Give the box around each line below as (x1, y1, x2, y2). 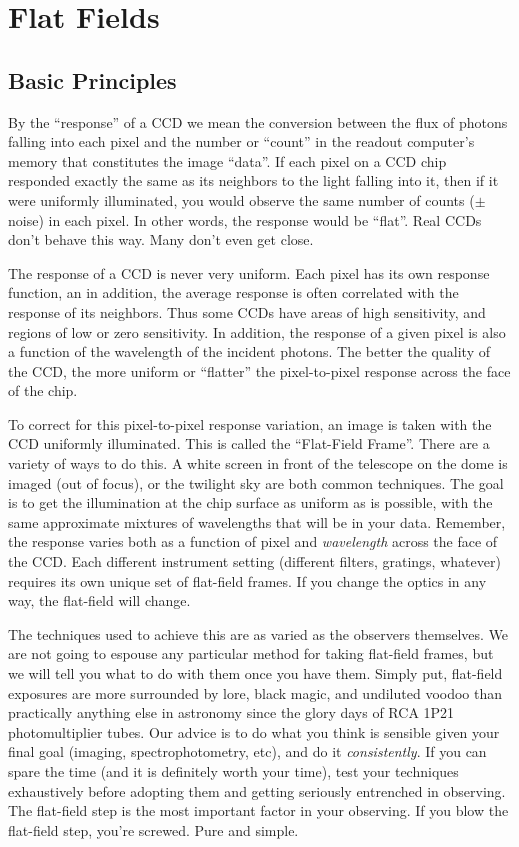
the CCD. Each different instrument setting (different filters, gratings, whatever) (8, 551, 501, 572)
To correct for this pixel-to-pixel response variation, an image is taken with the (8, 413, 492, 434)
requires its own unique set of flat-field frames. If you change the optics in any (8, 570, 487, 591)
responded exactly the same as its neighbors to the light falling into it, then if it (8, 170, 499, 191)
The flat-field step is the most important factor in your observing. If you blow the (8, 800, 509, 821)
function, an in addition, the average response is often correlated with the (8, 282, 459, 303)
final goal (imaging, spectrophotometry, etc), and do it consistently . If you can (8, 741, 487, 762)
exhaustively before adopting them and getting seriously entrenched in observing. (8, 780, 506, 801)
